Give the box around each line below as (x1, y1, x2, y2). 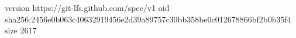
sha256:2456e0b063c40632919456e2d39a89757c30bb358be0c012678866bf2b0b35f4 (5, 13, 291, 25)
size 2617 (5, 24, 37, 36)
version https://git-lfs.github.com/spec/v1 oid (5, 2, 170, 13)
